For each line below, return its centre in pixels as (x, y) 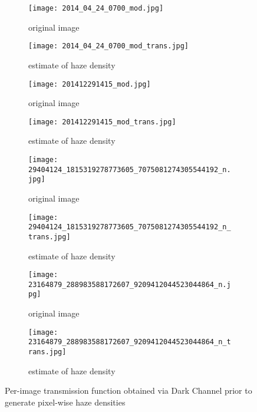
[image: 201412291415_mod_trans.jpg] (102, 122)
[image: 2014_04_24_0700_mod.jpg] (96, 8)
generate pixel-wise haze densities (65, 402)
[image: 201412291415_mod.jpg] (90, 84)
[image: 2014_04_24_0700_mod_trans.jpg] (109, 46)
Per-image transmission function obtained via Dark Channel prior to (128, 390)
